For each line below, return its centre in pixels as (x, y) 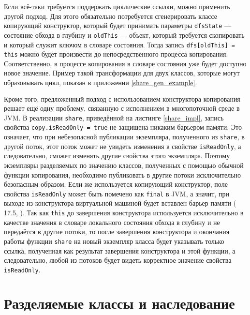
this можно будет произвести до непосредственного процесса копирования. (116, 54)
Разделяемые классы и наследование (119, 303)
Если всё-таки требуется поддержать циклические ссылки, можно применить (117, 6)
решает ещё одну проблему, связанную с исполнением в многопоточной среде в (122, 108)
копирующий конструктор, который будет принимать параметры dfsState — (118, 25)
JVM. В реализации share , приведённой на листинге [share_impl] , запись (114, 117)
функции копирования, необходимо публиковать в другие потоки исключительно (123, 174)
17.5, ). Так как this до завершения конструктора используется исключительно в (124, 213)
